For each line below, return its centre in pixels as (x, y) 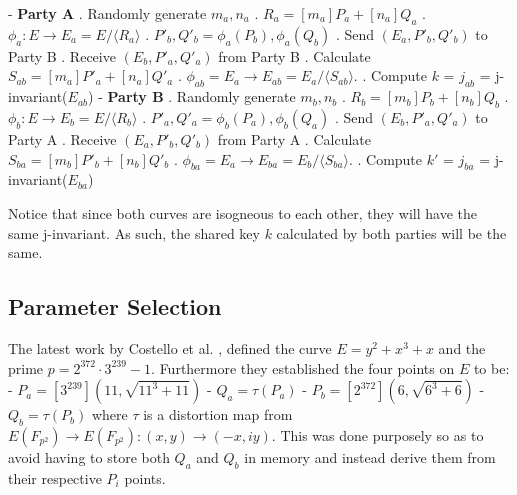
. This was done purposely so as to (377, 434)
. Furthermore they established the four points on (303, 367)
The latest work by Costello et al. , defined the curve (170, 347)
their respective (55, 477)
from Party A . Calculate (294, 138)
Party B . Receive (62, 55)
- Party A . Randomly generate (107, 13)
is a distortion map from (218, 414)
